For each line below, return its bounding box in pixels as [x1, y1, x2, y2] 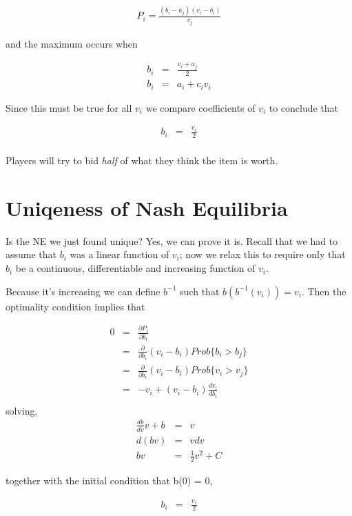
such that [180, 284, 220, 298]
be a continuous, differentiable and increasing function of [15, 261, 256, 275]
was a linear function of [70, 247, 169, 261]
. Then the [301, 284, 346, 298]
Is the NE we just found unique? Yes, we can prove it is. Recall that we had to [6, 233, 338, 248]
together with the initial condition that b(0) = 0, [6, 473, 213, 488]
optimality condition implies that [6, 299, 145, 313]
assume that [6, 247, 57, 261]
